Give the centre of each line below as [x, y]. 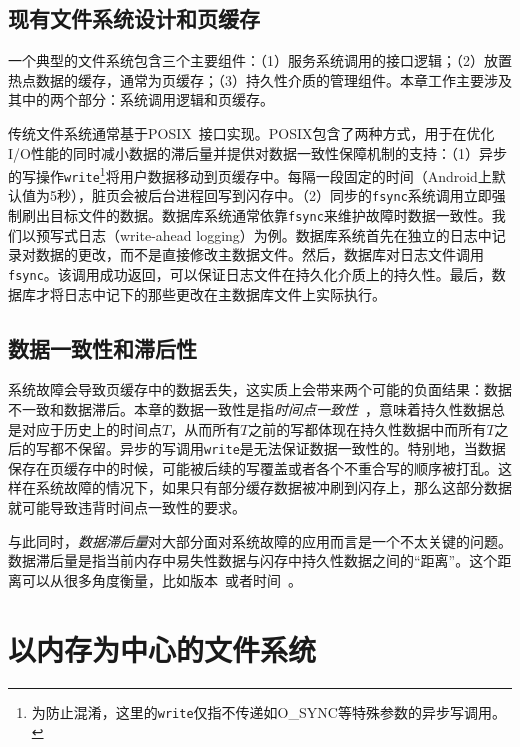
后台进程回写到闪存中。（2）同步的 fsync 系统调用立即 [319, 195]
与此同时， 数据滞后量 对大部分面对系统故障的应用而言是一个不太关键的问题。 [260, 540]
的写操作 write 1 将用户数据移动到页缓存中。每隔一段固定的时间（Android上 [250, 174]
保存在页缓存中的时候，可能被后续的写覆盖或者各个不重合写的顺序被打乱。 [253, 467]
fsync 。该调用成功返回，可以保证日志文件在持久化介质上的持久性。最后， [250, 273]
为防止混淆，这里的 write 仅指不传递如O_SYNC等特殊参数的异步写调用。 [268, 711]
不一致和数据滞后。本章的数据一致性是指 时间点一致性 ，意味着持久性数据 [249, 409]
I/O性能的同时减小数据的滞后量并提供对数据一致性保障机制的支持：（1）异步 [257, 152]
